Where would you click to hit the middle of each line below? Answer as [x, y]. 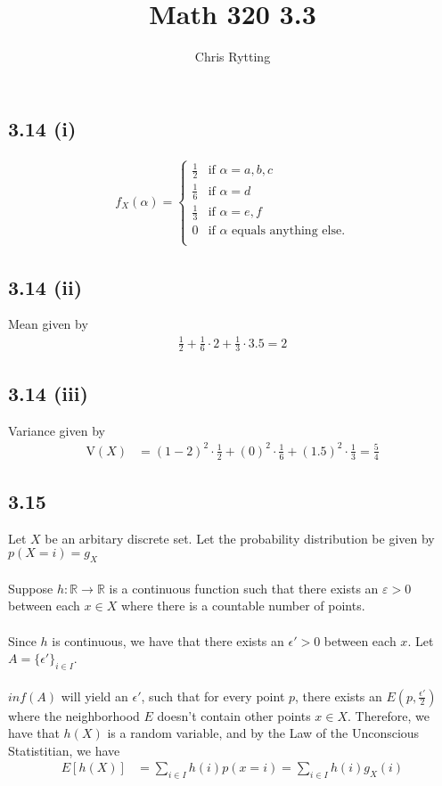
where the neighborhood [74, 715]
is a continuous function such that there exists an [244, 588]
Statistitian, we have [64, 750]
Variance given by [57, 430]
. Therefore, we [389, 715]
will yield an [94, 696]
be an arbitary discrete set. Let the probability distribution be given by [240, 538]
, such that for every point [213, 696]
